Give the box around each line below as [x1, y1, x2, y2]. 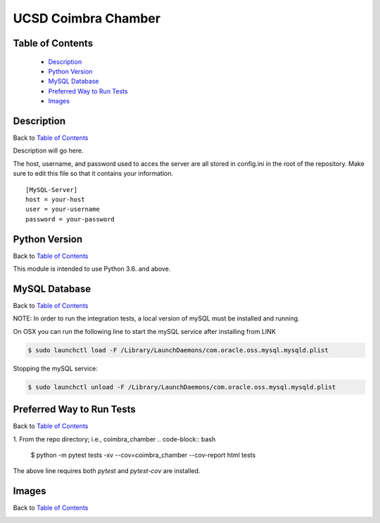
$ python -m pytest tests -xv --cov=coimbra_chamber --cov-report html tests [30, 451, 256, 459]
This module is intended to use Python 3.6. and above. [13, 264, 171, 273]
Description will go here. [13, 146, 84, 155]
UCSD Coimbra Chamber [13, 11, 161, 26]
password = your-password [25, 215, 115, 223]
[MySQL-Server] [25, 186, 78, 193]
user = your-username [25, 205, 100, 214]
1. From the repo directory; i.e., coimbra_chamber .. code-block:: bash [13, 434, 216, 443]
